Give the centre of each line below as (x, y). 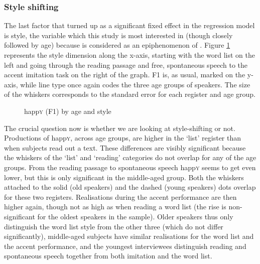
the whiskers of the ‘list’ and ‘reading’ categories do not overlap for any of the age (130, 157)
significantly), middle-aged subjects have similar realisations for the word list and (129, 236)
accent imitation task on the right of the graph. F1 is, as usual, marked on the (125, 75)
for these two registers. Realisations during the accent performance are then (120, 196)
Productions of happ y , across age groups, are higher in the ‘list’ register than (123, 138)
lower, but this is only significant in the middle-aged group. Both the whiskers (124, 177)
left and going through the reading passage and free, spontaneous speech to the (126, 64)
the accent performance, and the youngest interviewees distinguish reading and (125, 246)
